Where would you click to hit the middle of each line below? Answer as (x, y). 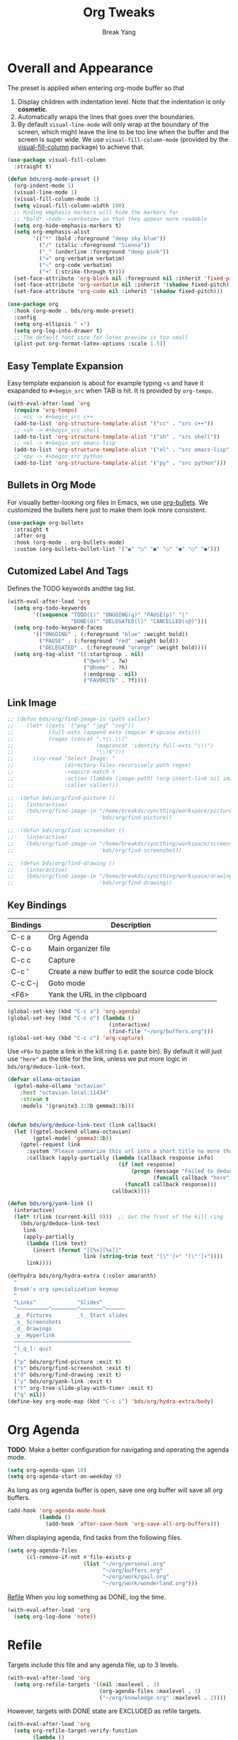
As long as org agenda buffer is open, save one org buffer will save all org (115, 1490)
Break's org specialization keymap (66, 1289)
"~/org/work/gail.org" (136, 1577)
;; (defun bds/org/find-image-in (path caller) (79, 719)
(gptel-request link (50, 1145)
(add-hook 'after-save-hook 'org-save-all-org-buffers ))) (132, 1524)
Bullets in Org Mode (52, 485)
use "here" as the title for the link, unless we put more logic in (97, 1059)
